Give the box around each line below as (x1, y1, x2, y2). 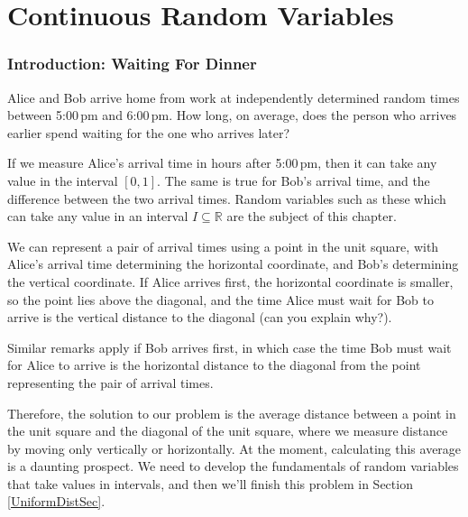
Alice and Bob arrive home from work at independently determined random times (7, 88, 460, 106)
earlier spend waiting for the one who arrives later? (7, 123, 290, 142)
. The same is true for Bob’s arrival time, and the (157, 171, 430, 189)
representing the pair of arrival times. (7, 373, 214, 392)
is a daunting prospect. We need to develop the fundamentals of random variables (7, 457, 459, 475)
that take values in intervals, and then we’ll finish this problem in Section (7, 474, 413, 493)
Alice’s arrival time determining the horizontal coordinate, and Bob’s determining (7, 254, 459, 273)
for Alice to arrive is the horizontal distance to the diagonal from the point (7, 355, 421, 374)
